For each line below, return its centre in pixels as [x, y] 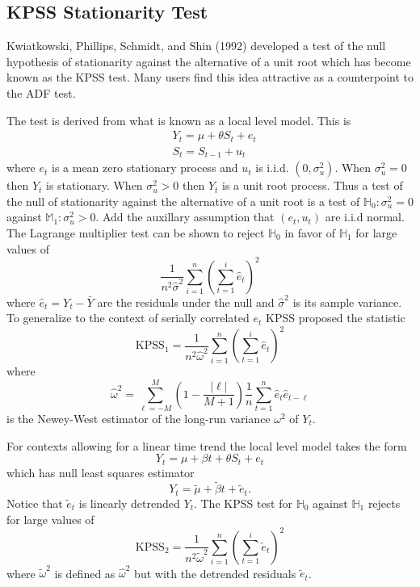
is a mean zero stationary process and [145, 168]
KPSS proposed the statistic [336, 318]
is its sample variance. [347, 302]
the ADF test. [41, 92]
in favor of [310, 232]
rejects [384, 503]
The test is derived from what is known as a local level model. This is [179, 120]
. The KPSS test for [243, 503]
